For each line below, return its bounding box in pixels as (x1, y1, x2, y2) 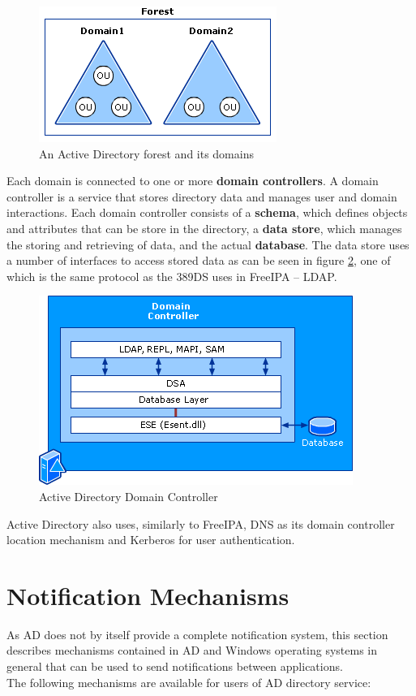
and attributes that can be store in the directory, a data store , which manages (6, 219, 402, 236)
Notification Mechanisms (6, 578, 289, 612)
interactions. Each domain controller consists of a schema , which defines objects (6, 204, 408, 221)
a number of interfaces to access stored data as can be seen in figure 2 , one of (6, 252, 391, 269)
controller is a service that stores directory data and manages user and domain (6, 188, 397, 205)
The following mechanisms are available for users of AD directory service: (6, 673, 371, 690)
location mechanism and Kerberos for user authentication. (6, 531, 295, 548)
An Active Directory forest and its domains (39, 145, 254, 162)
